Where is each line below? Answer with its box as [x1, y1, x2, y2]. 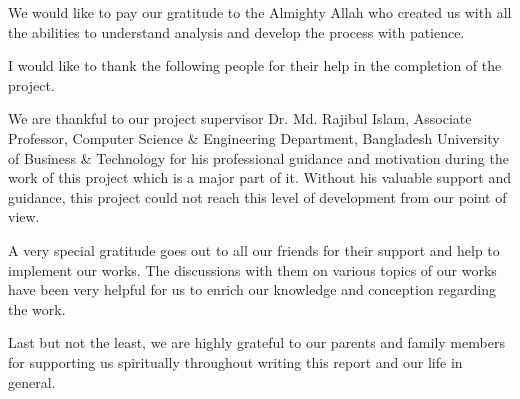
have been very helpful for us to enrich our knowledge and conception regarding [8, 279, 497, 300]
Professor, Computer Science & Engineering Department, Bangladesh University [8, 127, 500, 148]
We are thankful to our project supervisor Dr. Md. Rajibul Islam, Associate [8, 108, 472, 129]
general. [8, 371, 56, 392]
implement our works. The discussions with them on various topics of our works [8, 259, 497, 280]
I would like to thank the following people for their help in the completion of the [8, 55, 502, 76]
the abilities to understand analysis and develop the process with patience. [8, 21, 465, 42]
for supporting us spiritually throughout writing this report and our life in [8, 351, 463, 372]
